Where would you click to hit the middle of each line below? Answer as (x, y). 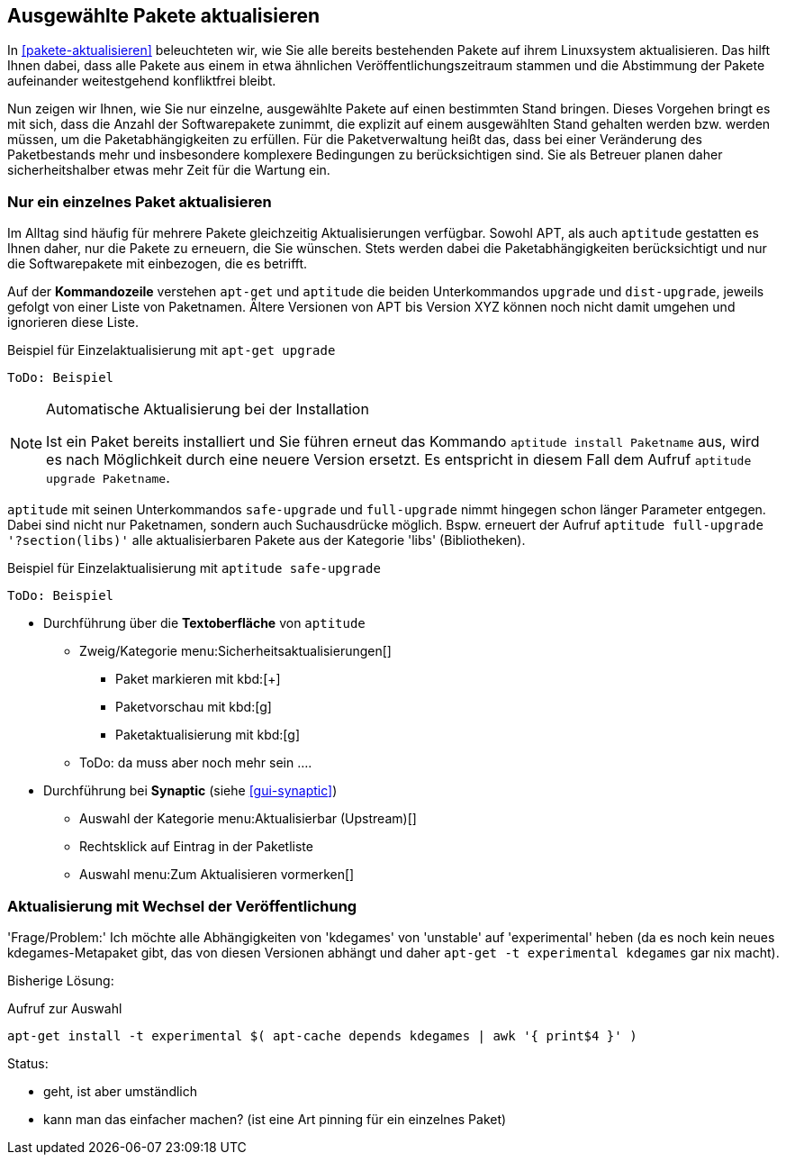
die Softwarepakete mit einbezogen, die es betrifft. (158, 264)
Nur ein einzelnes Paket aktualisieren (140, 201)
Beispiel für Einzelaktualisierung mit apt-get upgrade (172, 350)
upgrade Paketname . (108, 478)
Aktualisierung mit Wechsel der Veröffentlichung (182, 906)
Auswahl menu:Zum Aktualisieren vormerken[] (217, 875)
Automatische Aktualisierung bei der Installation (208, 409)
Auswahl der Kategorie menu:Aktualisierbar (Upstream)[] (248, 819)
